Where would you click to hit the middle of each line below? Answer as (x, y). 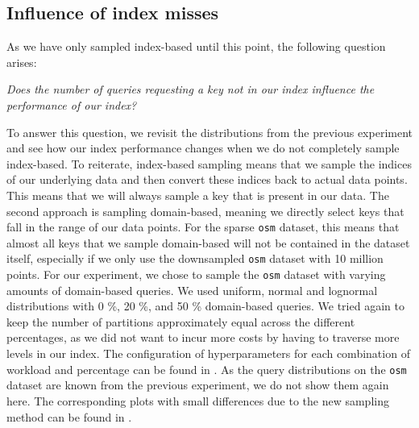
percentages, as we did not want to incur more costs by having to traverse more (203, 337)
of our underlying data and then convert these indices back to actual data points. (207, 179)
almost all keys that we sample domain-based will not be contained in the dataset (208, 242)
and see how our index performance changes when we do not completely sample (203, 148)
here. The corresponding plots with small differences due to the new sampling (198, 400)
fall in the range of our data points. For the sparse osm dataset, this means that (203, 227)
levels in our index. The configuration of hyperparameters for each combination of (208, 353)
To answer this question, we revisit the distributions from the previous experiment (209, 132)
